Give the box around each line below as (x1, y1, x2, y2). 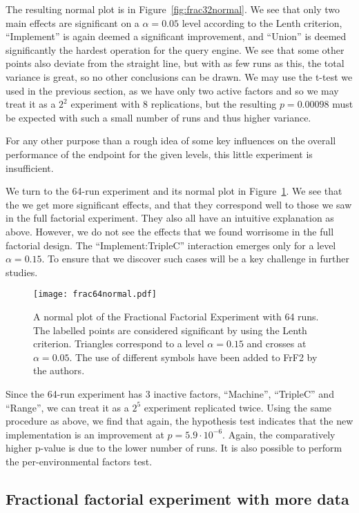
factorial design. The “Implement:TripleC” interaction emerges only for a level (6, 238, 336, 252)
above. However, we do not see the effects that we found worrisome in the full (6, 224, 334, 238)
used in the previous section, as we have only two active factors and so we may (6, 83, 339, 97)
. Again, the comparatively (222, 427, 336, 441)
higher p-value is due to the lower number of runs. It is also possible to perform (6, 441, 342, 455)
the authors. (33, 363, 85, 378)
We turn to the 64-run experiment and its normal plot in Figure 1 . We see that (6, 184, 342, 198)
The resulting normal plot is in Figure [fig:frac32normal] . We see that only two (6, 2, 340, 16)
